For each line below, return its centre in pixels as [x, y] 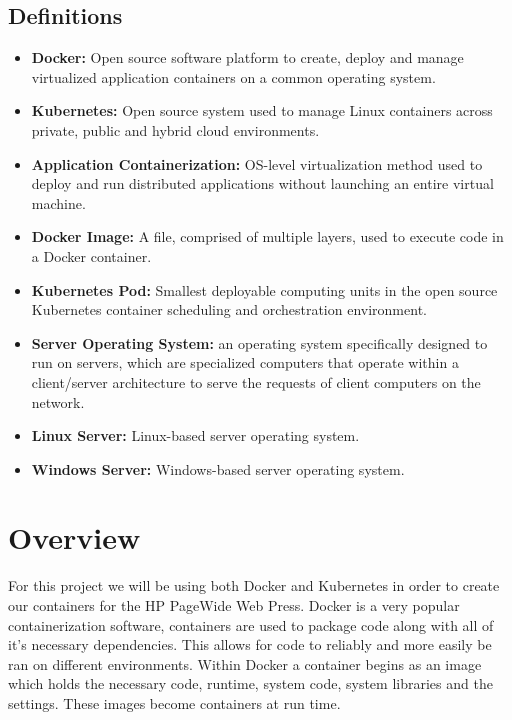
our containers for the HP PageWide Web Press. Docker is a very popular [234, 605]
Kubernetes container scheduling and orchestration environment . [229, 309]
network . [58, 401]
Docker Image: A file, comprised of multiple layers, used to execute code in [267, 236]
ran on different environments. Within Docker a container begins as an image [245, 663]
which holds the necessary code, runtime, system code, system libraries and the [250, 683]
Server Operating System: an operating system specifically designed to [259, 342]
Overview [74, 537]
